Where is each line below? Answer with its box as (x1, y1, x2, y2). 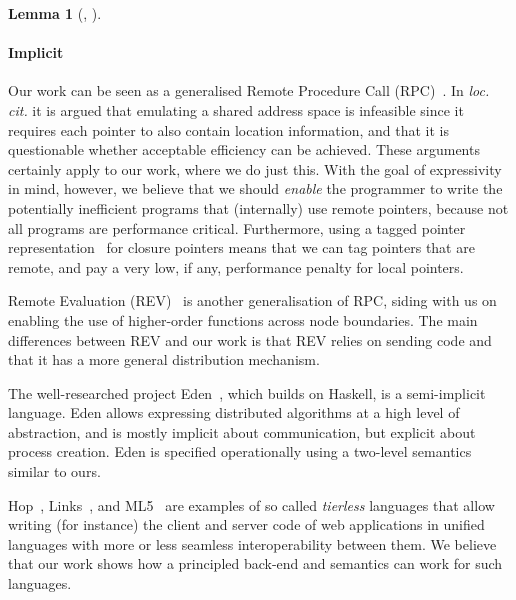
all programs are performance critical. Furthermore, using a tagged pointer (8, 217, 466, 238)
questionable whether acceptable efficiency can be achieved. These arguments (8, 139, 480, 160)
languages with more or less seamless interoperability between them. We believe (8, 533, 497, 554)
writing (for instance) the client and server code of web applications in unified (8, 514, 485, 535)
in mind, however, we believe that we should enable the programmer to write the (8, 178, 503, 199)
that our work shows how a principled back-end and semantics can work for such (8, 553, 503, 574)
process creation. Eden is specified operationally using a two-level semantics (8, 441, 472, 462)
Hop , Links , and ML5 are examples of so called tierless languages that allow (8, 494, 495, 515)
